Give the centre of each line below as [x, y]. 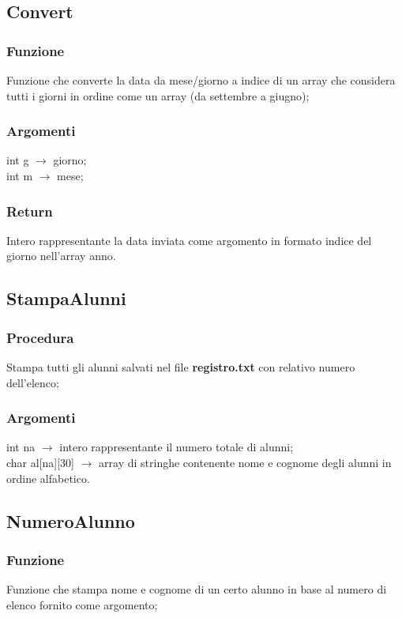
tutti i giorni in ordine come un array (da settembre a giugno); [158, 95]
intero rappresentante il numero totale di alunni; [177, 447]
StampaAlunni [66, 298]
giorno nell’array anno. [61, 256]
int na [21, 447]
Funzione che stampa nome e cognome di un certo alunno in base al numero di [197, 589]
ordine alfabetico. [48, 478]
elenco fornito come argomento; [82, 604]
